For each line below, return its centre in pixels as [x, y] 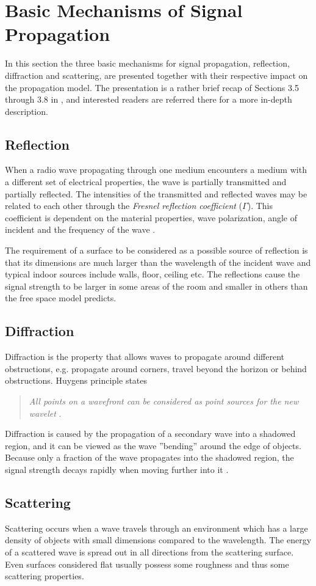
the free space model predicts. [61, 298]
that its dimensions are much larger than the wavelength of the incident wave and [158, 262]
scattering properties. [45, 576]
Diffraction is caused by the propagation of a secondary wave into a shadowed [150, 434]
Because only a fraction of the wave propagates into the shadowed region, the [149, 457]
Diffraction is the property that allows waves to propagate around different [145, 357]
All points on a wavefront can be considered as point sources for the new [164, 401]
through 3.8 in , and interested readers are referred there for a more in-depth [149, 99]
